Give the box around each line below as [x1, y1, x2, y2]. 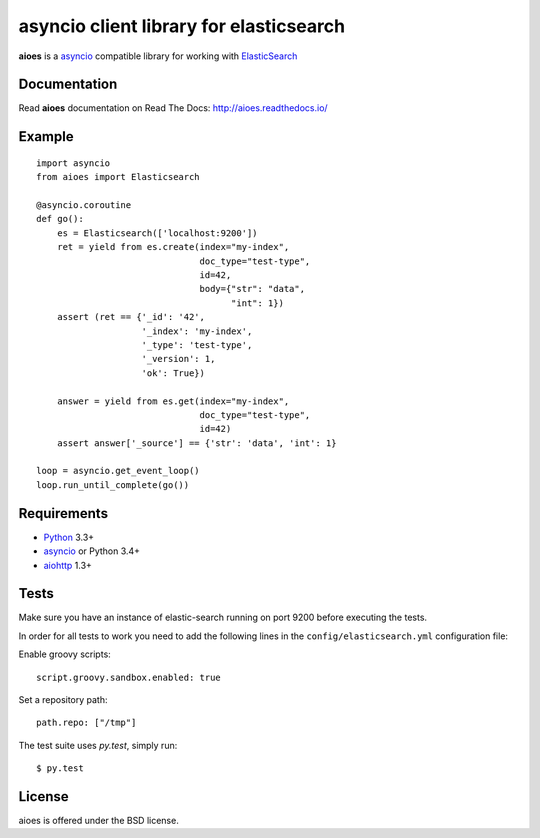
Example [18, 128, 74, 145]
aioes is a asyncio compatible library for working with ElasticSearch [18, 50, 298, 62]
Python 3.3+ [43, 531, 95, 543]
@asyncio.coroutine [36, 200, 132, 211]
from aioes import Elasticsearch [36, 171, 200, 183]
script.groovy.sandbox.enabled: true [36, 671, 222, 683]
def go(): [36, 213, 84, 225]
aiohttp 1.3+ [43, 559, 92, 571]
